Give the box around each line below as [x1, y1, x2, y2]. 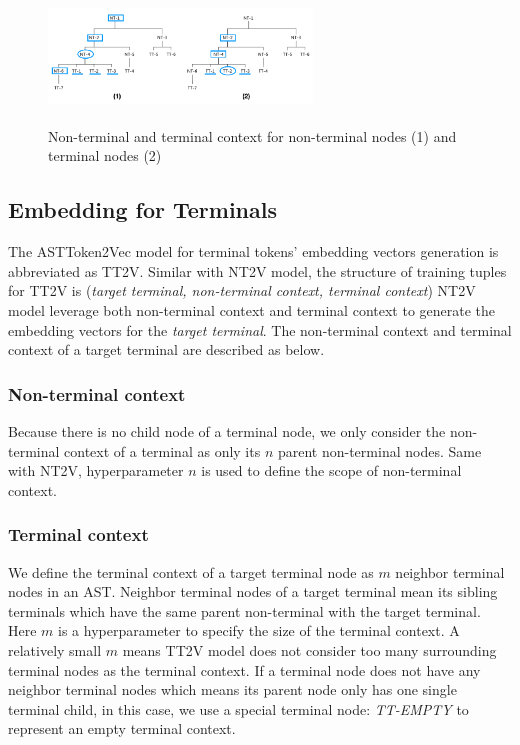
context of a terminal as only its [64, 440, 261, 461]
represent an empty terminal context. [8, 718, 236, 739]
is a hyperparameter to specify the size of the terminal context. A [58, 620, 460, 641]
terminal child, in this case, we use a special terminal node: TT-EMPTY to [8, 698, 469, 719]
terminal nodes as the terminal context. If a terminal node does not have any [8, 659, 481, 680]
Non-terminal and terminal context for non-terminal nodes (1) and [48, 125, 457, 146]
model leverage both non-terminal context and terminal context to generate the [8, 300, 496, 321]
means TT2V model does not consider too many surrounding [122, 640, 497, 661]
